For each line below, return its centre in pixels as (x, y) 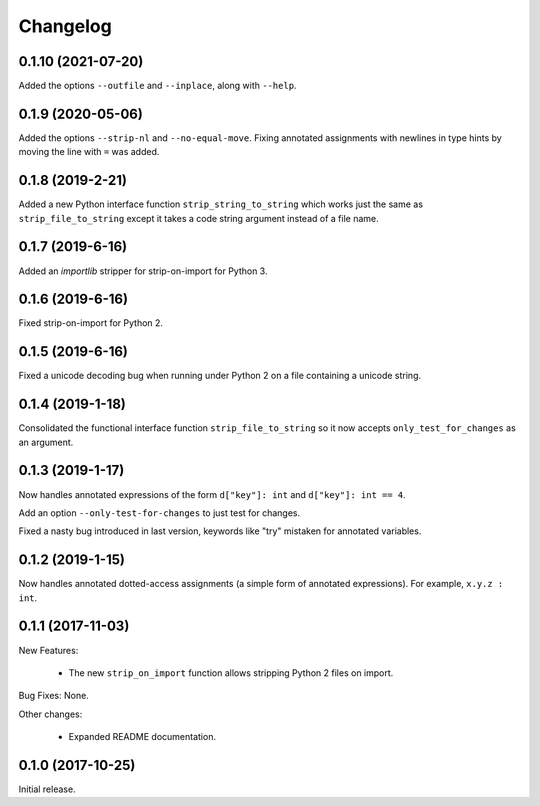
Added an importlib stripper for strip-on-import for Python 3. (143, 271)
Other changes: (50, 714)
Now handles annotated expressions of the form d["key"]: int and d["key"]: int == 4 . (212, 494)
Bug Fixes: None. (53, 696)
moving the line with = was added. (89, 152)
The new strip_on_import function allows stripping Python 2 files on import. (231, 672)
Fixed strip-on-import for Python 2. (91, 323)
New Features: (48, 650)
